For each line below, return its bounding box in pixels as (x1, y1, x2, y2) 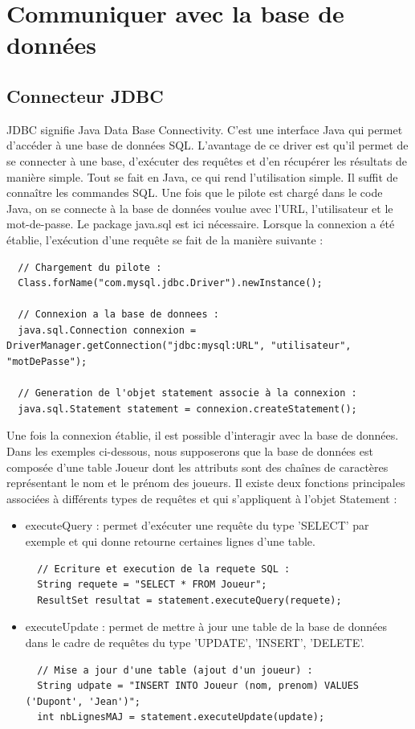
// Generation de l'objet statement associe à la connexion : (18, 387, 357, 399)
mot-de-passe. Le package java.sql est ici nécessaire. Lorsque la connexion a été (6, 215, 395, 232)
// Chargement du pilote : (18, 261, 162, 273)
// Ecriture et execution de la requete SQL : (37, 563, 291, 575)
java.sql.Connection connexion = (18, 324, 197, 336)
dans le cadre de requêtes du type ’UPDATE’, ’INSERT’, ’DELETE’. (25, 633, 365, 650)
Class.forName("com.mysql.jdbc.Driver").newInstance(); (18, 277, 323, 289)
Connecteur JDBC (6, 83, 164, 108)
